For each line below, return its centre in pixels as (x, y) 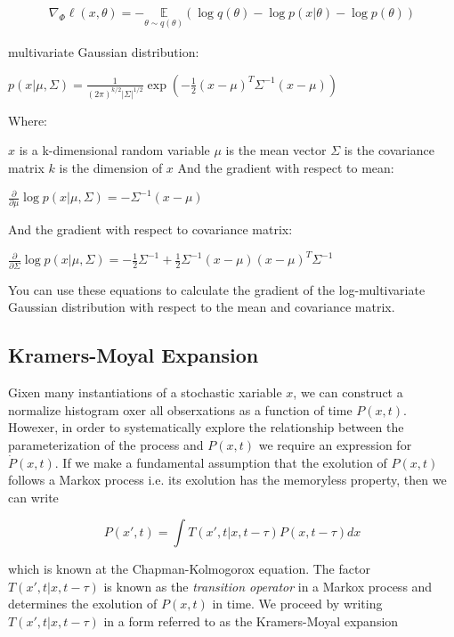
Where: (28, 120)
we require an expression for (335, 444)
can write (33, 497)
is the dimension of (111, 167)
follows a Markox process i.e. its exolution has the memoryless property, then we (227, 480)
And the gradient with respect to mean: (286, 167)
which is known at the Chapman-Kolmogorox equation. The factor (189, 569)
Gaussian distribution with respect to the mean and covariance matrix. (202, 307)
